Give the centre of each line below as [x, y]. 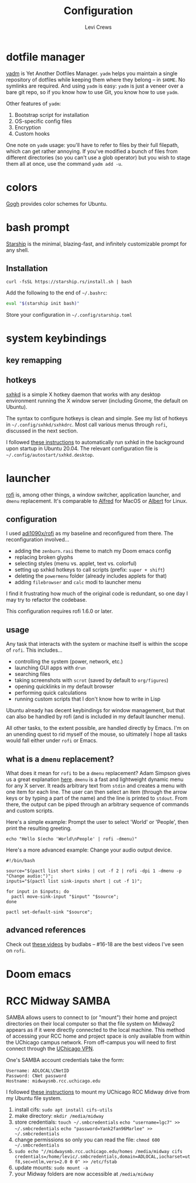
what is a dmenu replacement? [60, 759]
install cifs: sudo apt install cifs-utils [63, 1110]
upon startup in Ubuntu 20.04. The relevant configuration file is [82, 448]
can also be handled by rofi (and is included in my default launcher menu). [96, 717]
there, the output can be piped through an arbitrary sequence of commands [97, 805]
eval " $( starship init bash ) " [43, 304]
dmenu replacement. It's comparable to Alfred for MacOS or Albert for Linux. [97, 501]
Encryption [28, 127]
